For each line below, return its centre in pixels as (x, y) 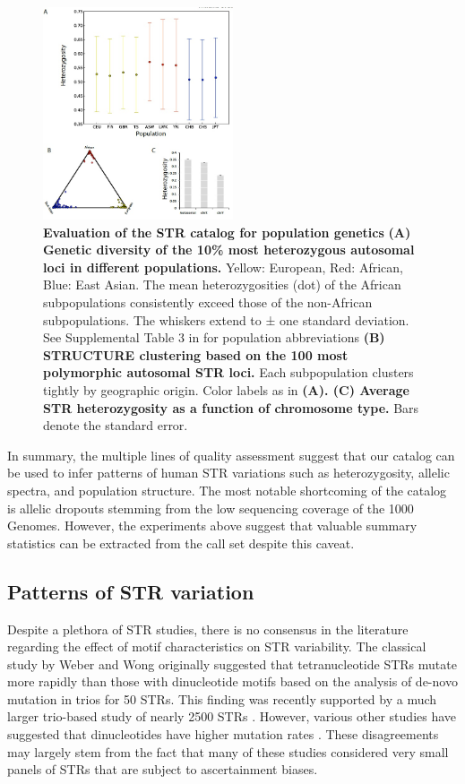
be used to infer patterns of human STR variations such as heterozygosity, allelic (228, 473)
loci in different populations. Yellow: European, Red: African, (223, 267)
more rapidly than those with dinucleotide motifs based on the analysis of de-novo (232, 681)
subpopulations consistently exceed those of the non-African (208, 302)
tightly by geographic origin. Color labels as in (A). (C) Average (226, 389)
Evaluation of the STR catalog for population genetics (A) (227, 232)
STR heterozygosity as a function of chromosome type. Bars (231, 407)
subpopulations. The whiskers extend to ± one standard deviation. (226, 319)
